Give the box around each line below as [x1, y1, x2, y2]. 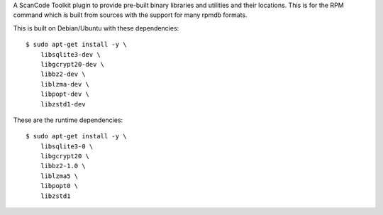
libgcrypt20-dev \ [40, 60, 105, 68]
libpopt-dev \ [40, 90, 90, 99]
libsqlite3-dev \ [40, 50, 101, 58]
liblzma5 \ [40, 172, 79, 180]
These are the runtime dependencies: [13, 116, 123, 124]
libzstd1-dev [40, 100, 86, 108]
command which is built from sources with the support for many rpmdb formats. [13, 11, 248, 19]
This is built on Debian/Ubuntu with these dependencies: [13, 23, 179, 32]
